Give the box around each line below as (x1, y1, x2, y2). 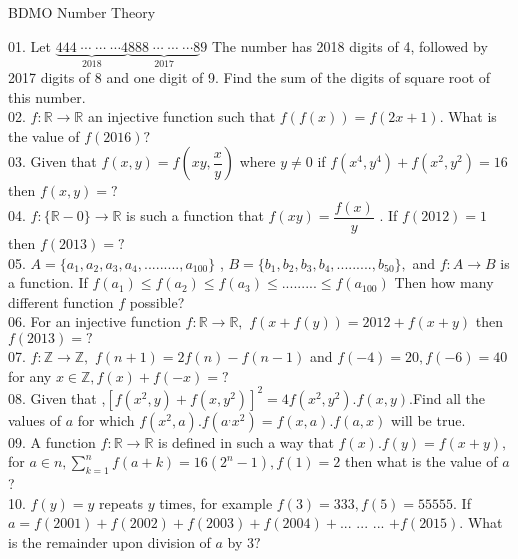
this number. (8, 86, 86, 107)
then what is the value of (344, 451, 498, 472)
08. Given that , (8, 387, 106, 408)
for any (8, 365, 52, 386)
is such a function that (126, 205, 264, 226)
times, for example (159, 492, 273, 513)
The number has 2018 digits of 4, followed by (211, 35, 488, 56)
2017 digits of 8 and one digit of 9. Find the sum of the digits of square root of (8, 67, 491, 88)
